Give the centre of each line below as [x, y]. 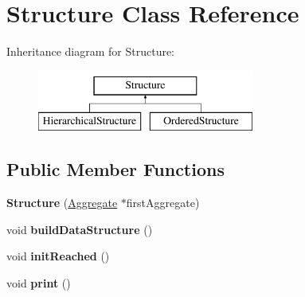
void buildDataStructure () [80, 229]
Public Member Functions [115, 169]
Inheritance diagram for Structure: [91, 51]
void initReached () [58, 256]
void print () [39, 282]
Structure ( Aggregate [62, 203]
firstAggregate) [163, 203]
